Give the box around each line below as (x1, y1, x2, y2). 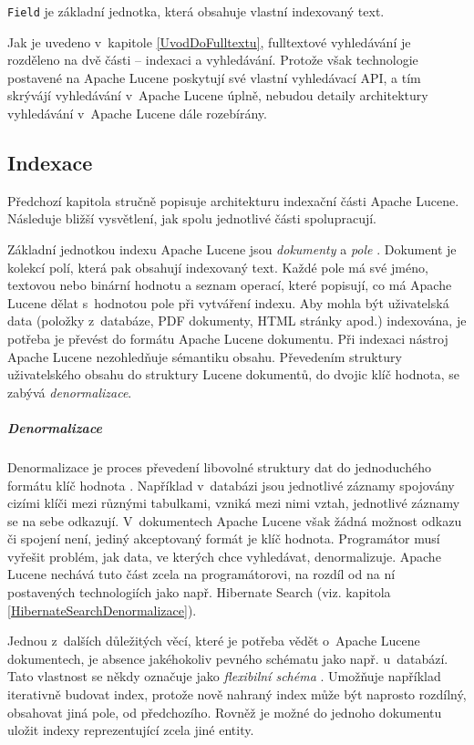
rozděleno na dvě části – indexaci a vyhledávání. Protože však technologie (7, 50, 418, 69)
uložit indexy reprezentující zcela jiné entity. (7, 720, 254, 740)
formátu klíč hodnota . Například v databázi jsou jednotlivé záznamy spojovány (7, 475, 455, 494)
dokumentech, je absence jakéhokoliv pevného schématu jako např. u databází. (7, 648, 448, 667)
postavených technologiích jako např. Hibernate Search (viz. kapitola (7, 583, 391, 602)
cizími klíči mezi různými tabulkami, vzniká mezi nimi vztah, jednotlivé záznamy (7, 493, 460, 512)
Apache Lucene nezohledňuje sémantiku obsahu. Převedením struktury (7, 347, 402, 366)
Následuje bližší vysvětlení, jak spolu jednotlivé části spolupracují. (7, 209, 376, 228)
